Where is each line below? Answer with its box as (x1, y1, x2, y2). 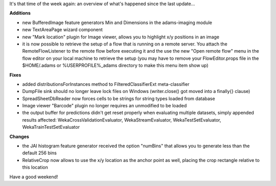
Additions (9, 10, 31, 16)
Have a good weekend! (9, 174, 58, 180)
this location (22, 164, 48, 171)
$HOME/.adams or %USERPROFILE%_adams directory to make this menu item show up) (22, 62, 209, 68)
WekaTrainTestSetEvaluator (22, 124, 80, 130)
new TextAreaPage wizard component (22, 27, 103, 33)
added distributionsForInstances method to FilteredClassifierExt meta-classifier (22, 81, 190, 87)
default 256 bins (22, 150, 57, 156)
